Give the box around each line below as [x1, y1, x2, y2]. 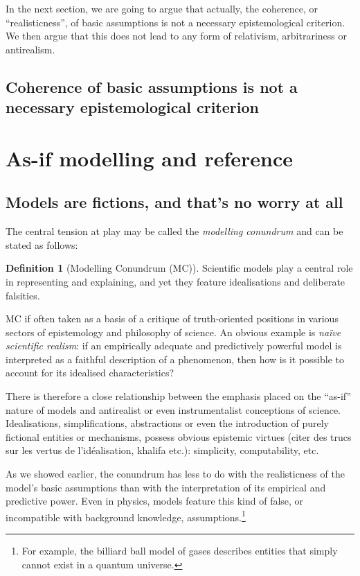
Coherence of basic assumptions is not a [6, 76, 298, 97]
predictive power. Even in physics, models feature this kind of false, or [6, 494, 304, 508]
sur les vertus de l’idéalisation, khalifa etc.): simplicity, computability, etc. [6, 443, 319, 457]
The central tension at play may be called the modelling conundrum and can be [6, 224, 343, 238]
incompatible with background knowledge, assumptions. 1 [6, 507, 246, 524]
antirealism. [6, 42, 55, 56]
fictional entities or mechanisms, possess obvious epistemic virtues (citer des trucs [6, 429, 352, 444]
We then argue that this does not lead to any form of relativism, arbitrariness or [6, 28, 348, 43]
